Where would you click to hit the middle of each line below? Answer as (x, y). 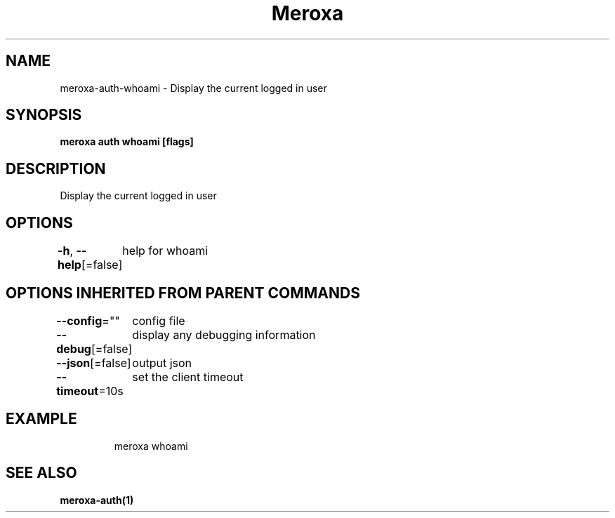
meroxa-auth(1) (97, 500)
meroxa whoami (151, 446)
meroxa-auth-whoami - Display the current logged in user (193, 88)
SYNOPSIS (44, 115)
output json (162, 363)
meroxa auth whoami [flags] (127, 142)
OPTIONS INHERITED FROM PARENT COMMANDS (183, 293)
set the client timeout (188, 377)
